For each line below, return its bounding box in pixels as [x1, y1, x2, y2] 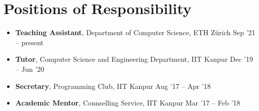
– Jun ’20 [15, 63, 44, 74]
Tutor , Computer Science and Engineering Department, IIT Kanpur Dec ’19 [15, 54, 253, 64]
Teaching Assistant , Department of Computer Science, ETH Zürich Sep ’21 [15, 27, 255, 38]
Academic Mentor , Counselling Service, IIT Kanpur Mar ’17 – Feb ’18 [15, 97, 240, 108]
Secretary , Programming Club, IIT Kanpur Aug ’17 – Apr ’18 [15, 80, 211, 91]
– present [15, 37, 44, 47]
